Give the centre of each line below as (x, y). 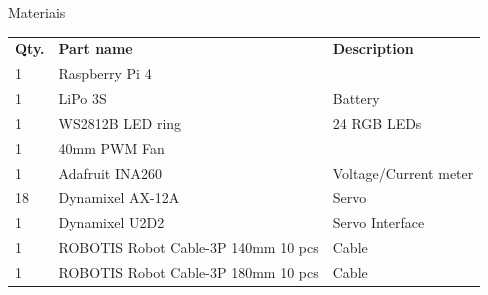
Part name (95, 48)
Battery (356, 98)
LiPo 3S (82, 98)
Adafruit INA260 (110, 172)
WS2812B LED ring (120, 122)
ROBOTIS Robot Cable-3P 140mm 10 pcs (188, 247)
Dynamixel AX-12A (119, 197)
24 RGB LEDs (377, 122)
